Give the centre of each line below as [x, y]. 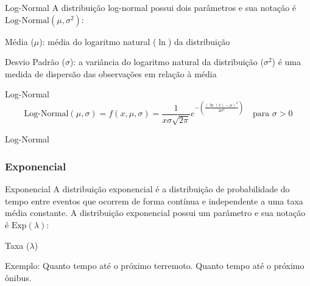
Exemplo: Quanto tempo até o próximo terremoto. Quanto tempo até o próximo [155, 266]
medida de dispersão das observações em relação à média [111, 73]
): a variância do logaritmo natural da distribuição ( [167, 62]
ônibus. [18, 277]
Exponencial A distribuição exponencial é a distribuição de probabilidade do [147, 189]
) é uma [287, 62]
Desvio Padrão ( [35, 62]
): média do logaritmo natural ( [98, 41]
